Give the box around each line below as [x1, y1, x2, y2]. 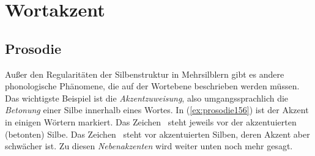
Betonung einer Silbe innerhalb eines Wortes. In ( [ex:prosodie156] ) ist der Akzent [5, 103, 309, 116]
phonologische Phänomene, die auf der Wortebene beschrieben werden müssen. [5, 80, 300, 92]
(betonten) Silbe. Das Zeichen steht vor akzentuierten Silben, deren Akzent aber [5, 127, 310, 140]
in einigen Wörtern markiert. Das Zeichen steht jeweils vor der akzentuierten [5, 115, 297, 128]
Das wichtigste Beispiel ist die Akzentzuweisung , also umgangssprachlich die [5, 91, 289, 104]
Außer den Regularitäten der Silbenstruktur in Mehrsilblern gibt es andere [5, 67, 284, 80]
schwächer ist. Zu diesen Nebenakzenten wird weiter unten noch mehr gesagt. [5, 139, 293, 152]
